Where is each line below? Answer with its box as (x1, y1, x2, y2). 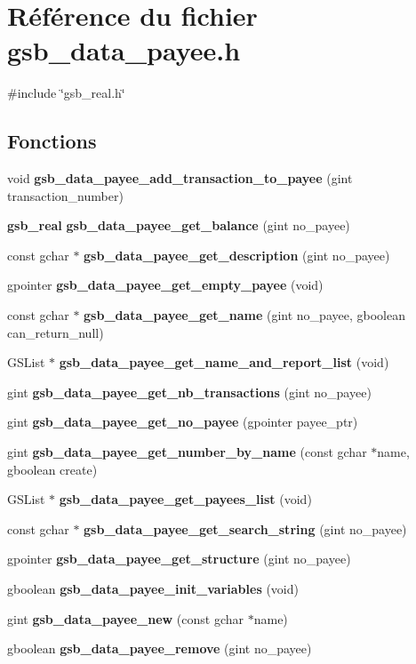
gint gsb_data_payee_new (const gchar (7, 609, 244, 628)
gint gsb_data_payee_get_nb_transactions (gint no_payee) (7, 382, 372, 401)
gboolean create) (7, 460, 98, 478)
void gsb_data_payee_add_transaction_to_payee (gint (7, 169, 353, 188)
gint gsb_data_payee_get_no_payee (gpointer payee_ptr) (7, 412, 358, 431)
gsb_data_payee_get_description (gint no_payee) (84, 245, 390, 264)
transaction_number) (7, 186, 124, 204)
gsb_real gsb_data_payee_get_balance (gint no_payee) (7, 216, 350, 235)
